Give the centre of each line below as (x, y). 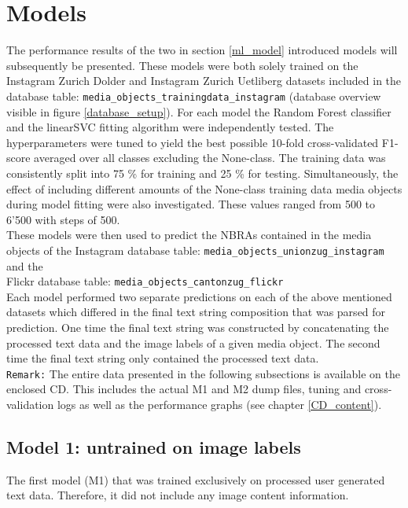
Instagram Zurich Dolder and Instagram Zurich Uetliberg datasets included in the (204, 81)
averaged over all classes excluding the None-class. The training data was (210, 158)
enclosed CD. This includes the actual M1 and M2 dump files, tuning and (184, 389)
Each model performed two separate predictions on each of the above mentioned (199, 296)
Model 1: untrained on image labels (154, 447)
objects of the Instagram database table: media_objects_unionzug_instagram (195, 250)
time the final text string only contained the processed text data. (163, 358)
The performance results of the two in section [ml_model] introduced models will (202, 50)
